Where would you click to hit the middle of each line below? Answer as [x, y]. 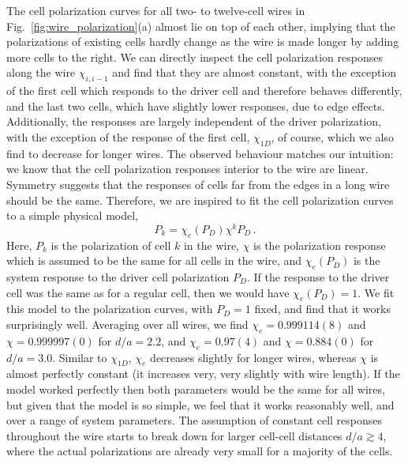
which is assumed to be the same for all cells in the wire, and [154, 260]
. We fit [376, 292]
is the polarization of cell [111, 245]
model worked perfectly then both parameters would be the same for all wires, [196, 389]
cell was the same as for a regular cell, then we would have [148, 292]
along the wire [41, 72]
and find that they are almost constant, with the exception [255, 72]
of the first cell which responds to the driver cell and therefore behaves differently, [204, 91]
